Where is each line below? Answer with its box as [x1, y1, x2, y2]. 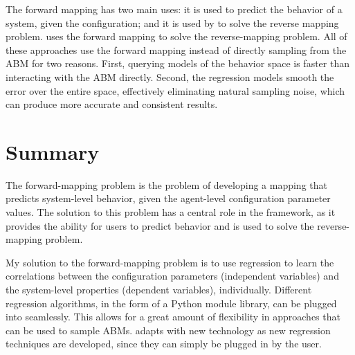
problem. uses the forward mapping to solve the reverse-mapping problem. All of [6, 29, 347, 44]
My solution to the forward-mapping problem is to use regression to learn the [6, 255, 334, 269]
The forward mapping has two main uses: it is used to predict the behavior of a [6, 2, 343, 16]
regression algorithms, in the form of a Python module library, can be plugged [6, 295, 337, 310]
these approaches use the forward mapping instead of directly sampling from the [6, 42, 347, 57]
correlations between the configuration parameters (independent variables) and [6, 268, 339, 283]
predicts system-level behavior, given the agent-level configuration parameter [6, 191, 331, 206]
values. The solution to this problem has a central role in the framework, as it [6, 205, 336, 219]
